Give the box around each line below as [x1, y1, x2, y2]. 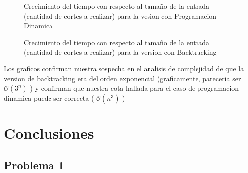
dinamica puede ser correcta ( [4, 93, 94, 103]
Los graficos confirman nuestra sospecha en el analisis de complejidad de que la [4, 63, 244, 73]
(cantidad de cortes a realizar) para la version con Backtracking [24, 47, 217, 57]
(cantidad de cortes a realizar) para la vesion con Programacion [24, 10, 217, 21]
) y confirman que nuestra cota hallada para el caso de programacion [30, 83, 239, 93]
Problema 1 [4, 157, 64, 172]
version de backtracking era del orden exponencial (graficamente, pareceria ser [4, 73, 241, 83]
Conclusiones [4, 123, 94, 143]
